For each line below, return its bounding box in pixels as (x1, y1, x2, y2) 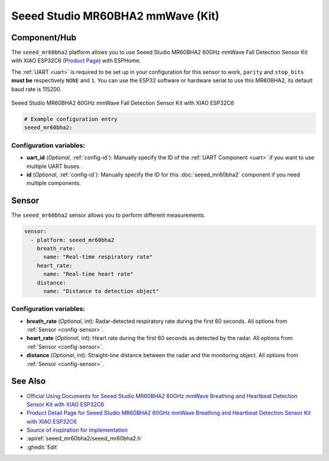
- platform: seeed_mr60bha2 (30, 236, 115, 244)
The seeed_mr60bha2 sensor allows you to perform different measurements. (11, 211, 206, 219)
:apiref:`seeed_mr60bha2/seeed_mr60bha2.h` (26, 435, 143, 442)
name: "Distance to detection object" (43, 288, 160, 294)
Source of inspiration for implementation (26, 426, 128, 434)
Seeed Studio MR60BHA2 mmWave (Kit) (11, 9, 219, 23)
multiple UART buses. (26, 162, 81, 170)
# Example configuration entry (24, 116, 118, 122)
